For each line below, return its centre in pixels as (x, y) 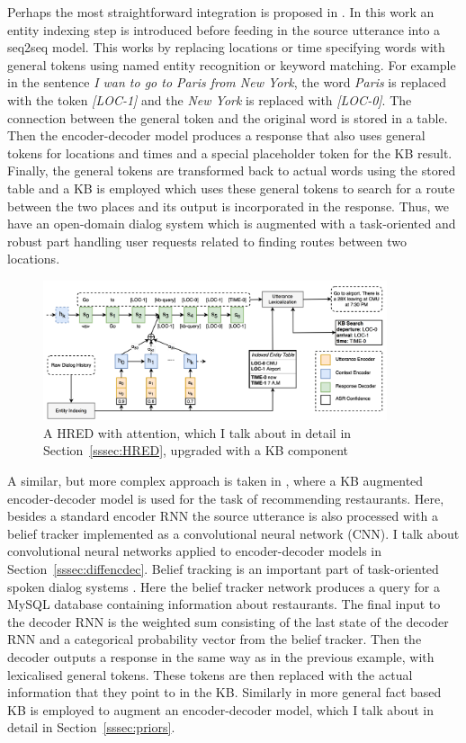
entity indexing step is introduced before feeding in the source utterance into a (224, 29)
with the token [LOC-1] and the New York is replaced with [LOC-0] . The (210, 99)
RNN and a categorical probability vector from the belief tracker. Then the (215, 639)
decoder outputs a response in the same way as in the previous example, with (221, 657)
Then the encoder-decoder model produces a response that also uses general (216, 135)
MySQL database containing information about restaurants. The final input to (224, 604)
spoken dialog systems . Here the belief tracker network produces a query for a (224, 586)
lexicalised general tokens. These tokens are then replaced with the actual (210, 674)
